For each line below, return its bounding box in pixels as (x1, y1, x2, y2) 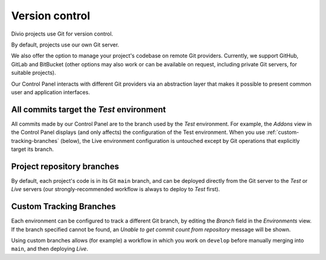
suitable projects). (11, 69, 57, 77)
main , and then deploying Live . (11, 245, 89, 253)
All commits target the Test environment (11, 104, 166, 115)
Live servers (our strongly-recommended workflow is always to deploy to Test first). (11, 186, 220, 193)
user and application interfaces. (11, 88, 91, 96)
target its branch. (11, 145, 54, 153)
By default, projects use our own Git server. (11, 41, 120, 48)
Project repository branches (11, 161, 120, 171)
